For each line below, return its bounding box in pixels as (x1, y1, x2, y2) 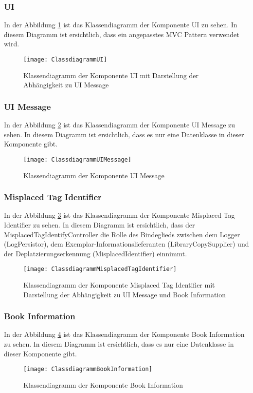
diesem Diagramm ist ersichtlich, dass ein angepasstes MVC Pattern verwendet (4, 29, 239, 39)
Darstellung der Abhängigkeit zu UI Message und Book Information (23, 289, 226, 299)
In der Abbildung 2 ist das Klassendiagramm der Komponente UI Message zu (4, 120, 235, 130)
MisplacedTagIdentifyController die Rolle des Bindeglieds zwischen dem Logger (4, 229, 240, 239)
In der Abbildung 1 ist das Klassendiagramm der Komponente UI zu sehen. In (4, 20, 237, 30)
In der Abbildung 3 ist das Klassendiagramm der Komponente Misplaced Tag (4, 210, 235, 220)
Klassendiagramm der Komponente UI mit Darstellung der (23, 70, 199, 80)
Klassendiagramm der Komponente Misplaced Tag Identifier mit (23, 279, 215, 290)
